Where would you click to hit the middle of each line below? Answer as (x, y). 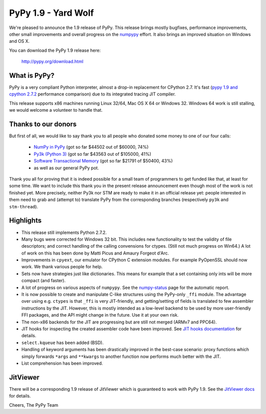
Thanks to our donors (43, 124)
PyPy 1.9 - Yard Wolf (51, 13)
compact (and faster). (44, 281)
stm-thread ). (24, 206)
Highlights (25, 221)
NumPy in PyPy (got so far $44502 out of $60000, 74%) (91, 147)
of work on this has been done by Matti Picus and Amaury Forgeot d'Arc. (95, 253)
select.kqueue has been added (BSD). (63, 343)
